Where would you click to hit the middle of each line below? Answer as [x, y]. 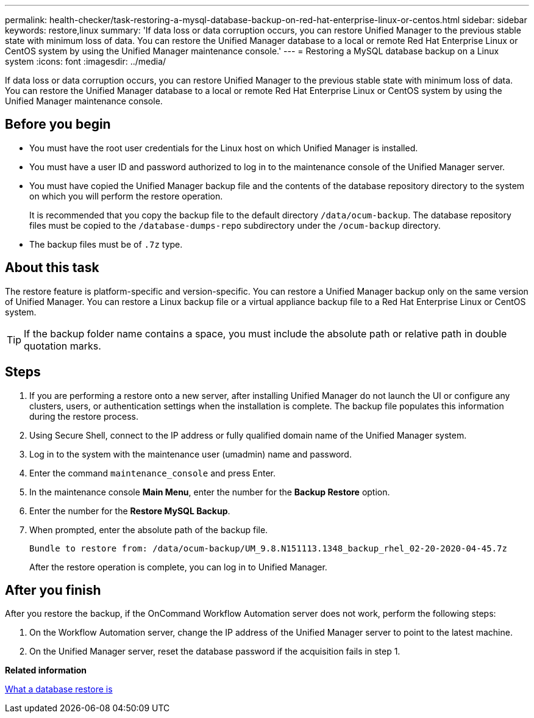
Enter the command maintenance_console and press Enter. [152, 473]
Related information [46, 670]
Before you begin [58, 124]
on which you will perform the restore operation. [126, 196]
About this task [52, 268]
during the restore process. [84, 416]
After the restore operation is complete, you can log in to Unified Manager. [178, 567]
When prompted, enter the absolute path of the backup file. [149, 530]
